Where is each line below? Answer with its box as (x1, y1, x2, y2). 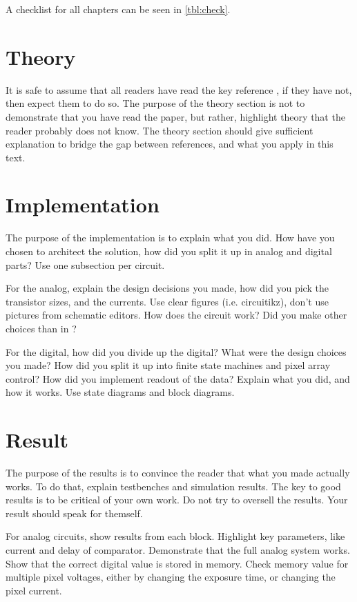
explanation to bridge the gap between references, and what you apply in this (6, 137, 334, 151)
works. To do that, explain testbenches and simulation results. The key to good (6, 479, 341, 493)
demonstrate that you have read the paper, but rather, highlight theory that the (6, 109, 345, 123)
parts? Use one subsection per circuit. (6, 257, 165, 272)
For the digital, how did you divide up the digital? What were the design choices (6, 344, 347, 359)
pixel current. (6, 583, 62, 597)
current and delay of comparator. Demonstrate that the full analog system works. (6, 543, 350, 557)
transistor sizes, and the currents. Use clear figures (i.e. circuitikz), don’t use (6, 294, 329, 308)
